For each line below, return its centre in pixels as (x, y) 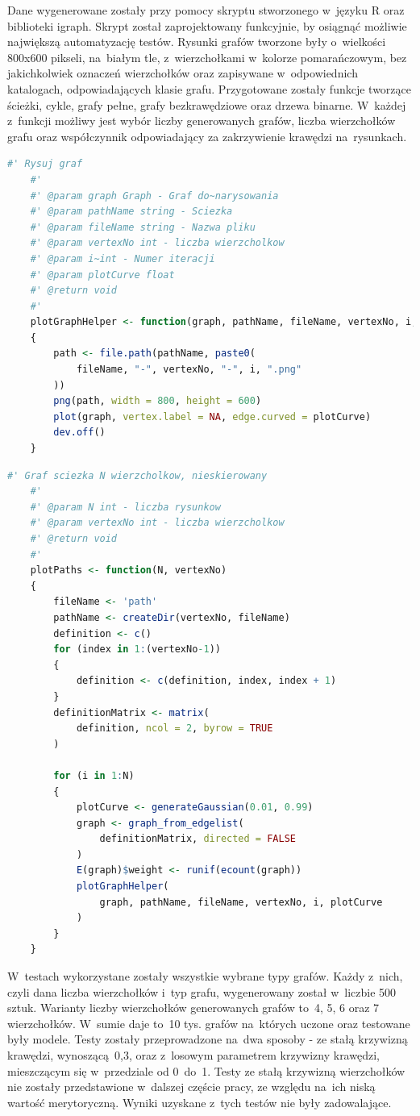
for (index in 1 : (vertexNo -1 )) (137, 650)
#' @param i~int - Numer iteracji (123, 258)
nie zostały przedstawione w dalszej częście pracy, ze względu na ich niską (191, 1087)
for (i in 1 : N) (94, 775)
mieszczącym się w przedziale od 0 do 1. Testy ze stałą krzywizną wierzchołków (206, 1070)
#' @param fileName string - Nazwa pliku (143, 227)
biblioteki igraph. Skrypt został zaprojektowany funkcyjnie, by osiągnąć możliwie (207, 25)
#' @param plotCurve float (102, 275)
